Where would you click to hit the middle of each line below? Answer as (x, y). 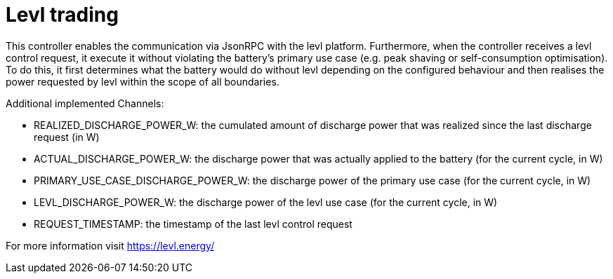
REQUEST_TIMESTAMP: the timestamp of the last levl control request (193, 224)
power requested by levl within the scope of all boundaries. (143, 81)
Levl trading (62, 15)
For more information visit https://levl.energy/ (110, 245)
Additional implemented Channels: (85, 103)
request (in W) (67, 137)
